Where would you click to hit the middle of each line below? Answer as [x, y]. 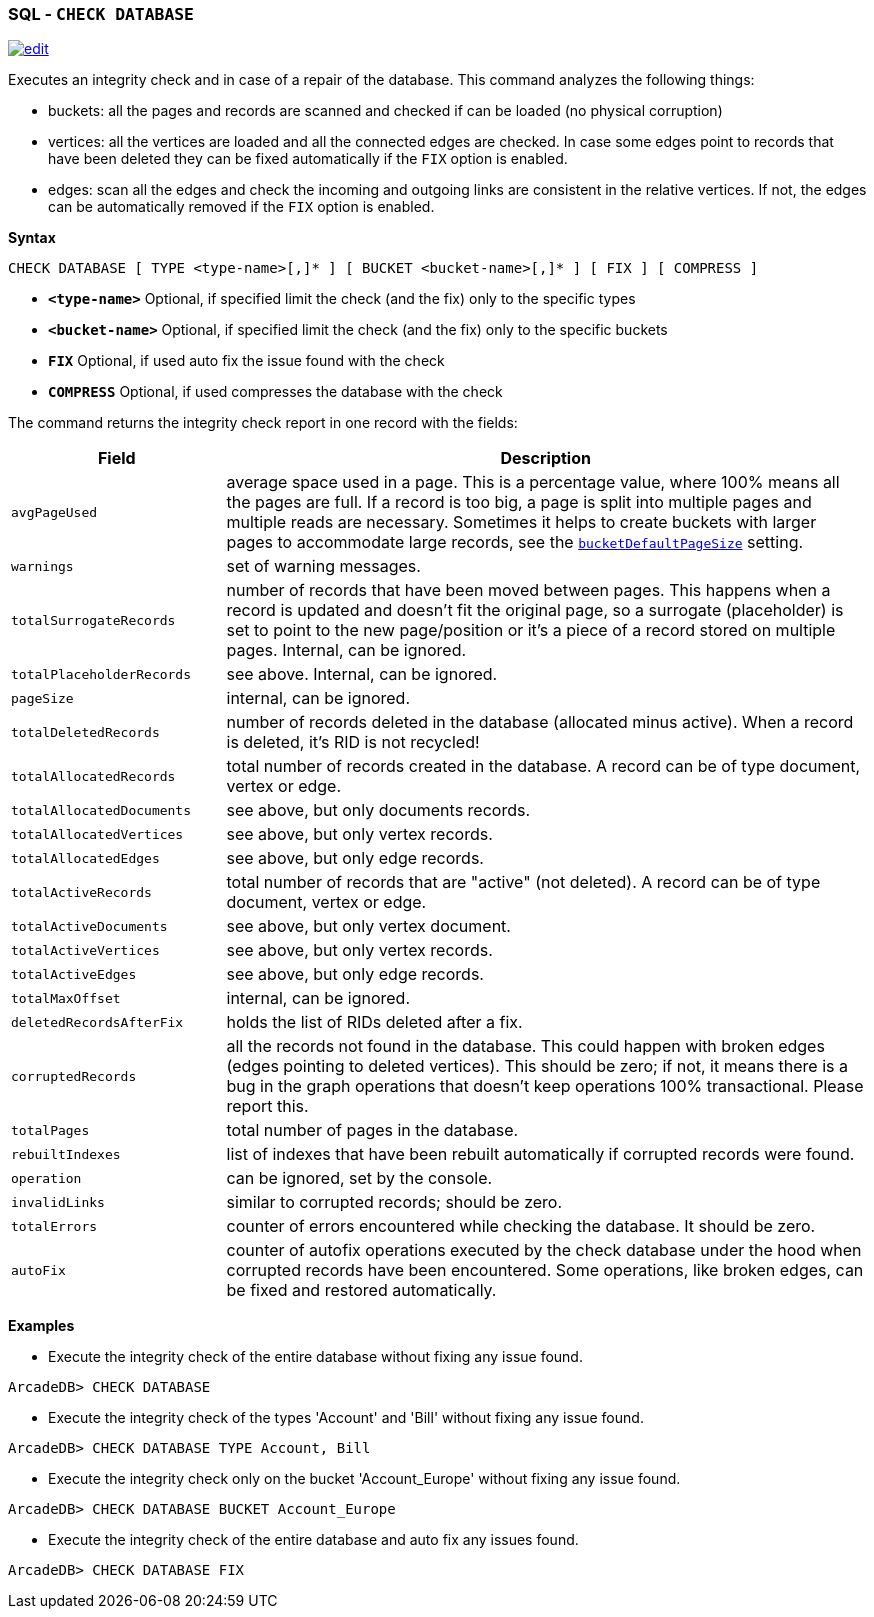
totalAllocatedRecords [93, 776]
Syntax [32, 238]
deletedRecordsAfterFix [97, 1022]
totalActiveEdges [74, 974]
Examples [41, 1326]
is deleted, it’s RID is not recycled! [353, 742]
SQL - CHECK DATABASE [101, 14]
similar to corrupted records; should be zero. [394, 1202]
